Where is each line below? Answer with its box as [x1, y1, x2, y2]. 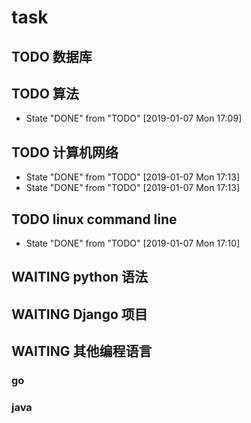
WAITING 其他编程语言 [11, 343, 153, 360]
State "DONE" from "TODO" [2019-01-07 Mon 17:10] [25, 237, 241, 250]
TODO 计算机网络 [11, 144, 119, 161]
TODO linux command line [11, 211, 178, 228]
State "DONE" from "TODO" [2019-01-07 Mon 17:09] [25, 112, 243, 125]
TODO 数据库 [11, 48, 93, 65]
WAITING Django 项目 [11, 306, 148, 323]
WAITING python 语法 [11, 269, 149, 286]
